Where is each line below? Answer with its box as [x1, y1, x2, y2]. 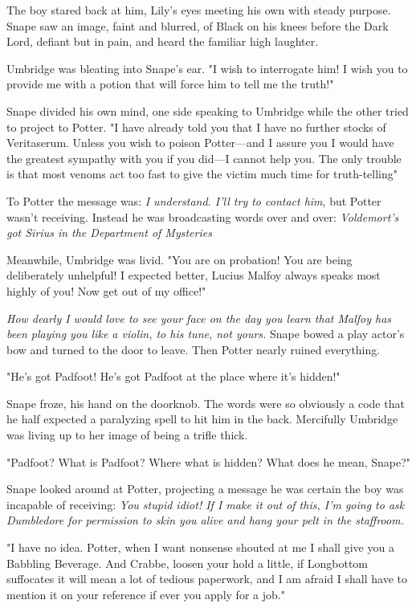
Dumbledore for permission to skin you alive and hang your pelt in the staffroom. [6, 512, 404, 528]
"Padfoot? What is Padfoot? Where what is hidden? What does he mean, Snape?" [6, 453, 411, 470]
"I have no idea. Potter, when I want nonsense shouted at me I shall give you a [6, 539, 394, 556]
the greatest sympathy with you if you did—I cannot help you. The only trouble [6, 149, 402, 166]
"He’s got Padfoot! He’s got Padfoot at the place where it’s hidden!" [6, 368, 341, 385]
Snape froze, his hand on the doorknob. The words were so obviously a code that [6, 394, 405, 411]
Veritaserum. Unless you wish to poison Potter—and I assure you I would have [6, 134, 394, 151]
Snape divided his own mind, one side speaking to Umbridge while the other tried [6, 102, 409, 119]
